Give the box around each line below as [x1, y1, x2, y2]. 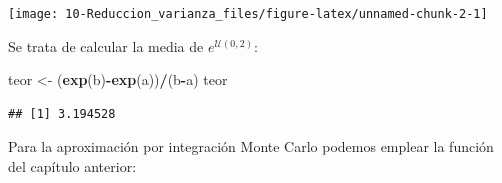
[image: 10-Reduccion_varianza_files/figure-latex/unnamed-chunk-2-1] [8, 7, 488, 21]
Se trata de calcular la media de [8, 35, 204, 56]
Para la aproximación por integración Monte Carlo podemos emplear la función [8, 136, 494, 157]
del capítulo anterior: [8, 156, 137, 177]
